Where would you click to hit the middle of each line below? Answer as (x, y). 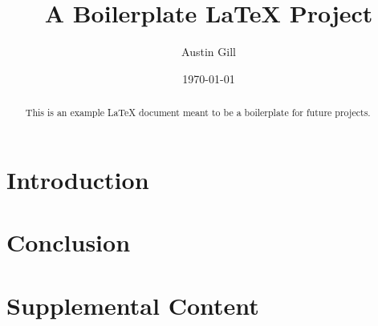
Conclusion (69, 242)
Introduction (78, 179)
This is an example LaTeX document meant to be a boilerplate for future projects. (198, 113)
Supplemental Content (133, 305)
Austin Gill (209, 52)
